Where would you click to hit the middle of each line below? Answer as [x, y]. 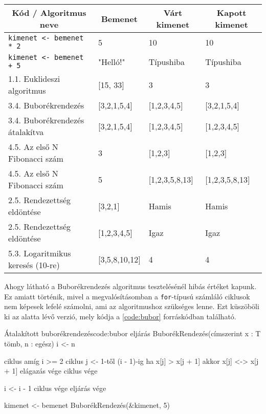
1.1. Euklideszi [34, 79]
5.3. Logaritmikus [40, 253]
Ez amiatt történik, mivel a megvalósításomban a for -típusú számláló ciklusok [127, 296]
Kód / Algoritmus [49, 13]
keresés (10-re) [34, 265]
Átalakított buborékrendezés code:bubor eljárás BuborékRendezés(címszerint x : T [132, 333]
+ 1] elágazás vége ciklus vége [51, 371]
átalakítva [26, 132]
